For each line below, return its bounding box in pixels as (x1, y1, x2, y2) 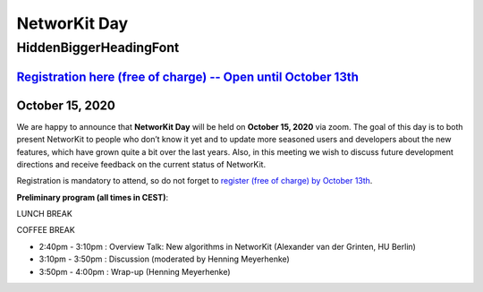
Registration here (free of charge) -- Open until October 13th (16, 69, 360, 84)
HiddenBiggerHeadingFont (16, 39, 180, 56)
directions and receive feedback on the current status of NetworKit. (16, 159, 267, 169)
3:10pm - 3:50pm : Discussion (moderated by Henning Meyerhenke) (38, 253, 290, 264)
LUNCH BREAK (16, 209, 73, 219)
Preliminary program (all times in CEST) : (16, 192, 169, 202)
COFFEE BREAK (16, 225, 75, 236)
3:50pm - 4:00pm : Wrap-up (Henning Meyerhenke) (38, 266, 232, 277)
